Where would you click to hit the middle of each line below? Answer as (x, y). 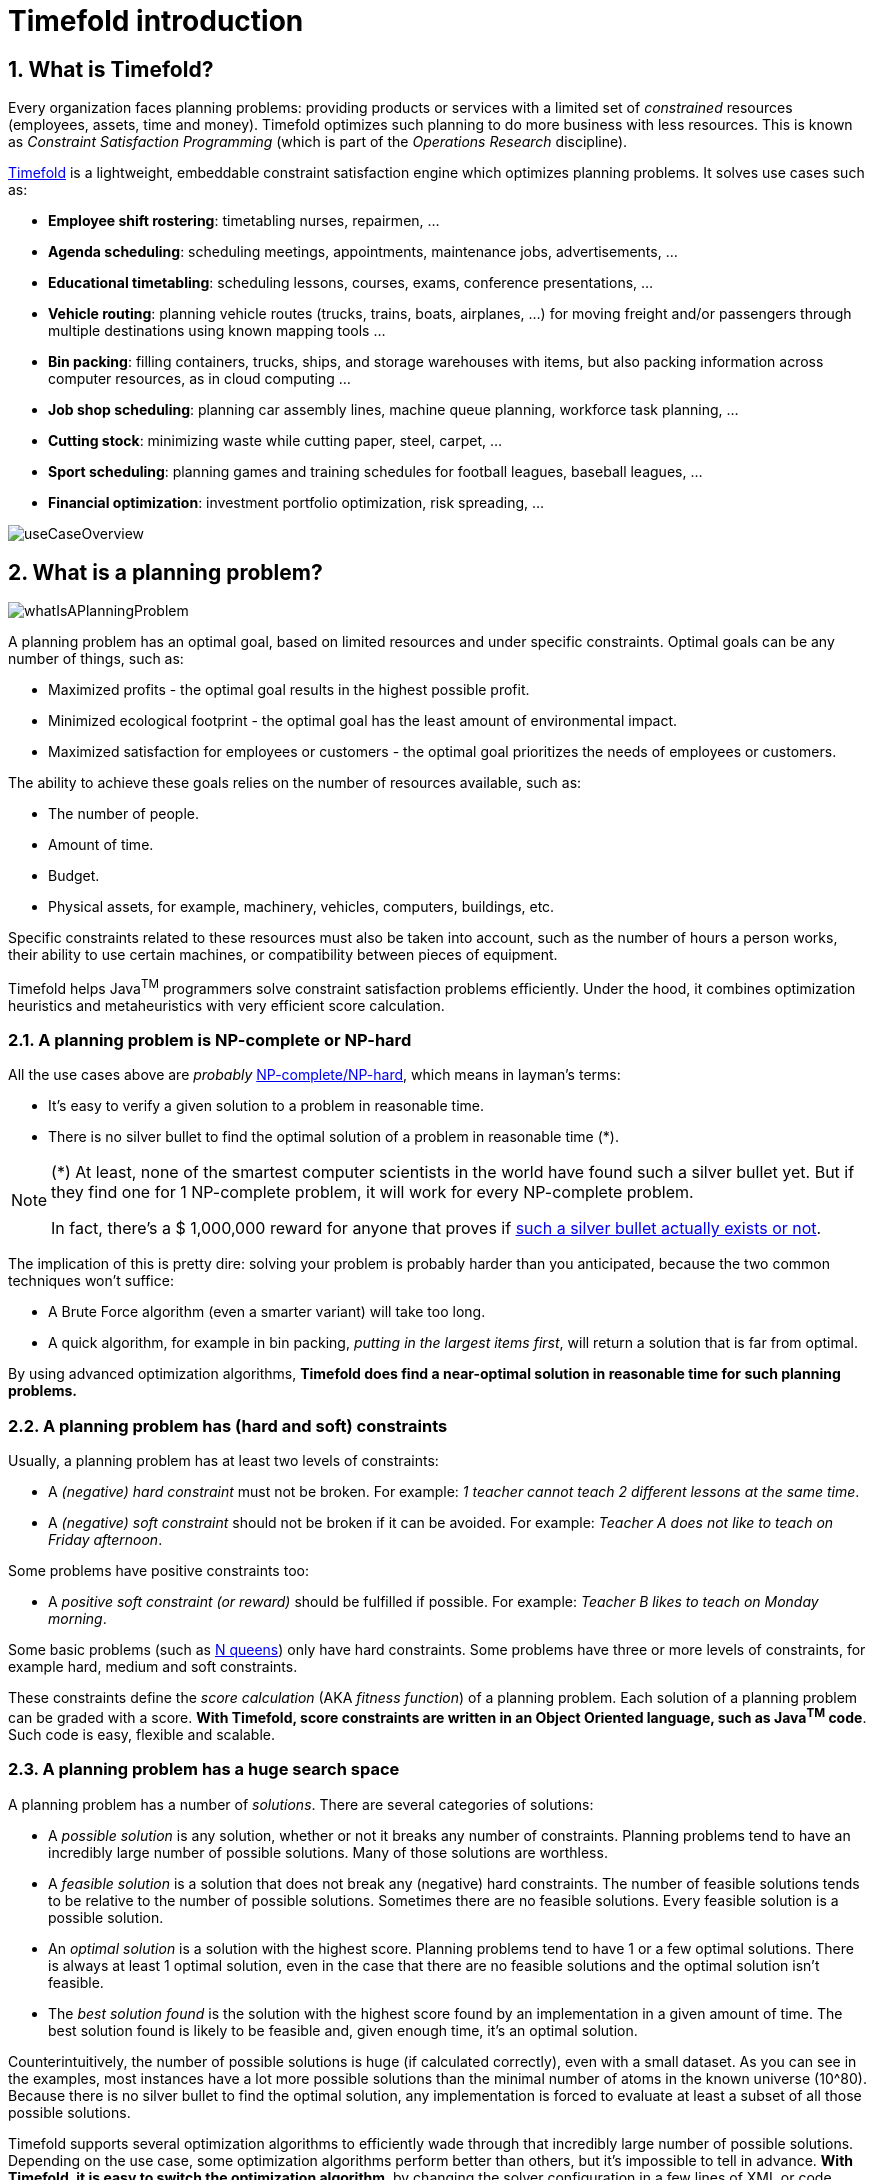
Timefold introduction (156, 21)
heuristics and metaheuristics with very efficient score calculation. (226, 1005)
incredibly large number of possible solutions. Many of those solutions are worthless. (328, 1852)
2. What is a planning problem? (165, 572)
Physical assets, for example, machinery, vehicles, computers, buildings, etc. (301, 907)
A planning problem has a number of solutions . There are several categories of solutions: (301, 1804)
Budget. (74, 876)
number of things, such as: (96, 659)
